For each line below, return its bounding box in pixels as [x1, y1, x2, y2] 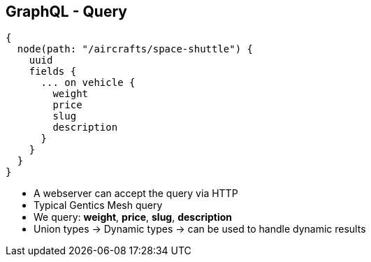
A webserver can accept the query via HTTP [34, 187, 238, 200]
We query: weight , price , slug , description [34, 211, 233, 224]
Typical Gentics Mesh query [34, 199, 163, 212]
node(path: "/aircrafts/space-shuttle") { [17, 43, 254, 55]
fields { [29, 66, 77, 78]
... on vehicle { [41, 77, 136, 89]
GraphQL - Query [6, 3, 127, 20]
